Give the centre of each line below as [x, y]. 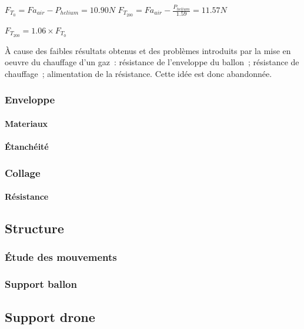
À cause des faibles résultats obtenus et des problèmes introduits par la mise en [148, 50]
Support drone [50, 316]
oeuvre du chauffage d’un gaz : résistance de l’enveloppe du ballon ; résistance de [152, 62]
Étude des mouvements [61, 257]
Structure [34, 228]
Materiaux [26, 123]
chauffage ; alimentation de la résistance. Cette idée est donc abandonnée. [138, 73]
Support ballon [41, 284]
